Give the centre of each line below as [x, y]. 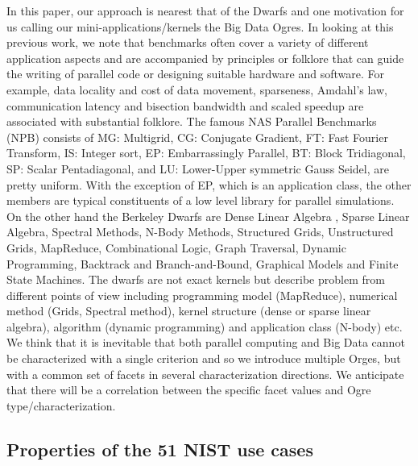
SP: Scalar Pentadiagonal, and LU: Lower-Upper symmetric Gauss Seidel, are [198, 168]
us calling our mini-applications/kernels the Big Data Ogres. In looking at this [200, 26]
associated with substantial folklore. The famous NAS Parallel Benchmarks [192, 121]
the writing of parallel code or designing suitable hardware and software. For [195, 74]
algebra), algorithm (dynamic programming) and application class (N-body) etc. [205, 326]
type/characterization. [61, 405]
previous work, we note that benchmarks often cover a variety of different [188, 42]
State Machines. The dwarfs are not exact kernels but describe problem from [196, 279]
